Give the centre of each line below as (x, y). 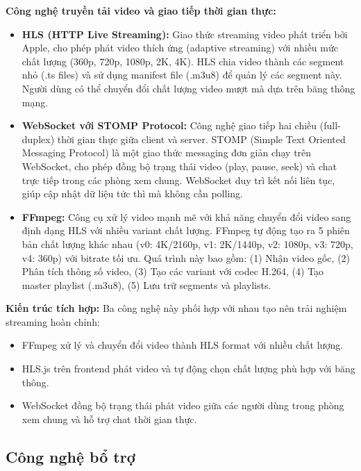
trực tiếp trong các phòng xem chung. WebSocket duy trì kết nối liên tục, (178, 180)
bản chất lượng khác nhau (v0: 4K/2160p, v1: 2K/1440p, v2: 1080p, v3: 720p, (187, 243)
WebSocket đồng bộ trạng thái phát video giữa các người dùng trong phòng (183, 405)
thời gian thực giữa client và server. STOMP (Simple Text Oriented (201, 139)
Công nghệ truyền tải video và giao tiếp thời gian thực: (141, 10)
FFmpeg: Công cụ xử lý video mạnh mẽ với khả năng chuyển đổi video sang (186, 216)
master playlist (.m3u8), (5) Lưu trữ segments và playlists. (146, 284)
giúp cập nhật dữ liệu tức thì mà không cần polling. (132, 193)
